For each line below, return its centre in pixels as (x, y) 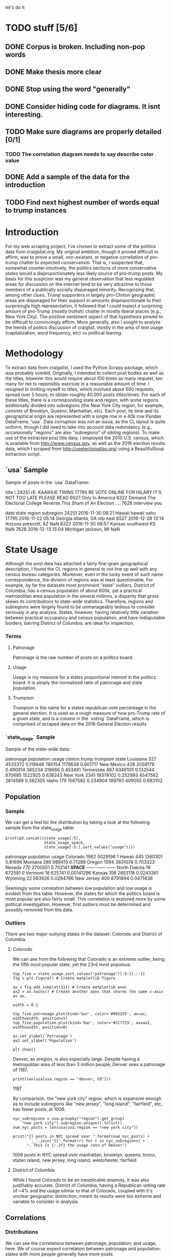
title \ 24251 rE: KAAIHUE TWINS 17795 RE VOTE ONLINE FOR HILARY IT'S (83, 492)
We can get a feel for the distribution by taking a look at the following (78, 822)
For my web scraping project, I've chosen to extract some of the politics (81, 246)
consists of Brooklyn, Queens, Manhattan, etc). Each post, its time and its (82, 411)
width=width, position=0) (40, 1027)
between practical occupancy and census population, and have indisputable (85, 618)
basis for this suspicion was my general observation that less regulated (80, 278)
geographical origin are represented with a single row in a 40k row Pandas (83, 416)
